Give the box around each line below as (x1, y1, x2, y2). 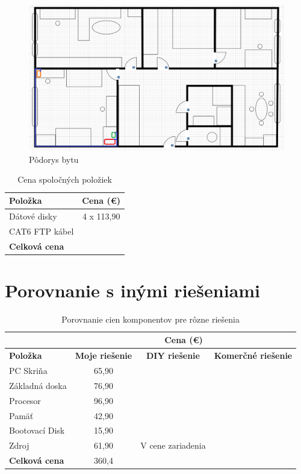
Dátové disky (9, 209, 57, 222)
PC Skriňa (9, 364, 48, 377)
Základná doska (9, 379, 67, 391)
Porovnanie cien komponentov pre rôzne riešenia (61, 312, 240, 325)
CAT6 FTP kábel (9, 224, 74, 237)
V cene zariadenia (140, 439, 206, 452)
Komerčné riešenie (214, 349, 293, 362)
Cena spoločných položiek (17, 173, 112, 186)
